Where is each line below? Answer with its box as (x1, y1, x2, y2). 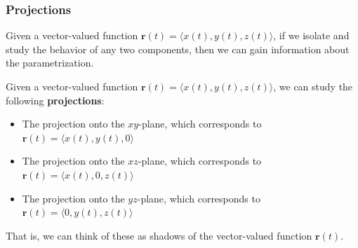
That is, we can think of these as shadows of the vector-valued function (6, 228, 312, 242)
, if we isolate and (273, 28, 350, 43)
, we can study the (273, 79, 353, 93)
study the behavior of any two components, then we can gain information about (6, 41, 350, 56)
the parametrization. (6, 55, 94, 70)
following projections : (6, 92, 105, 107)
